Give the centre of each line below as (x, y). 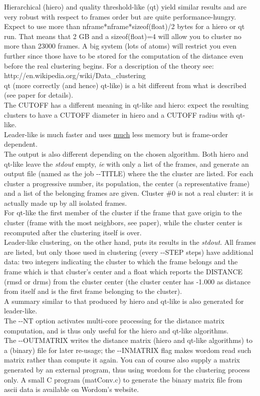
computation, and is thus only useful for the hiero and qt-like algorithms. (116, 330)
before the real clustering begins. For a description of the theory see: (109, 65)
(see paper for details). (39, 95)
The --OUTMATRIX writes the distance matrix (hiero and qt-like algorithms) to (128, 340)
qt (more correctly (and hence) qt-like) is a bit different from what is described (125, 85)
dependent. (21, 144)
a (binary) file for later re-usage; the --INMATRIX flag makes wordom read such (128, 350)
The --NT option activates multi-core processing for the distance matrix (114, 320)
